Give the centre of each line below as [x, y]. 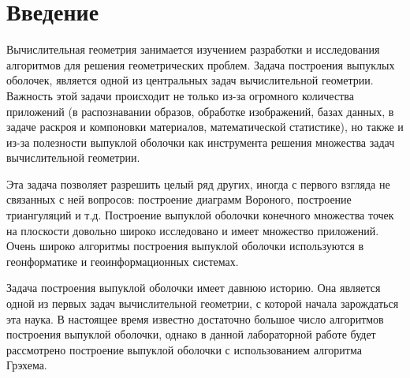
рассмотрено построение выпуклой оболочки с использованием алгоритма [184, 349]
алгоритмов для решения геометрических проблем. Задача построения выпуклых [201, 64]
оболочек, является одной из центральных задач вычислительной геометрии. [190, 80]
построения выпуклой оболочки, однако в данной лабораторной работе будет [191, 334]
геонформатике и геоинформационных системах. [123, 261]
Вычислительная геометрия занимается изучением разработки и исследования [193, 49]
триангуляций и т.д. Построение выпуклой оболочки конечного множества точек [200, 215]
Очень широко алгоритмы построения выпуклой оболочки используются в [185, 246]
